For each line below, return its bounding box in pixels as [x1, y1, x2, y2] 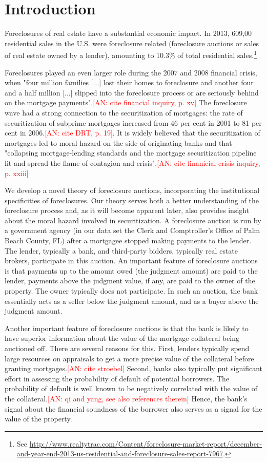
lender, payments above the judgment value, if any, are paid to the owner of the [5, 275, 255, 286]
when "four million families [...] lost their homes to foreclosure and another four [5, 77, 254, 88]
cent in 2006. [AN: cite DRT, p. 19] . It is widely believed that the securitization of [5, 127, 260, 138]
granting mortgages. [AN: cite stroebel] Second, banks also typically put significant [5, 363, 262, 374]
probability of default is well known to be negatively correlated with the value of [5, 383, 257, 394]
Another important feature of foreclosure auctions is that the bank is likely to [5, 322, 249, 333]
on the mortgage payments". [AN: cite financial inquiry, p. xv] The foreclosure [5, 97, 247, 108]
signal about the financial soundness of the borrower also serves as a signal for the [5, 403, 262, 414]
